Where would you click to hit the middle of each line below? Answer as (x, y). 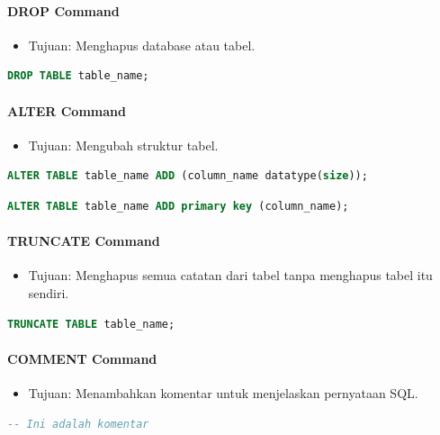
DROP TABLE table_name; (78, 76)
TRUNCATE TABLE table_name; (91, 324)
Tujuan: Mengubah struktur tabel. (123, 145)
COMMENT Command (82, 358)
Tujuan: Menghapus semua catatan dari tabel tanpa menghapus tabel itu (230, 275)
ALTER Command (67, 110)
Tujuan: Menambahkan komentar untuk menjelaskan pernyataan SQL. (223, 392)
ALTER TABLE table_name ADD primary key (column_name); (178, 206)
